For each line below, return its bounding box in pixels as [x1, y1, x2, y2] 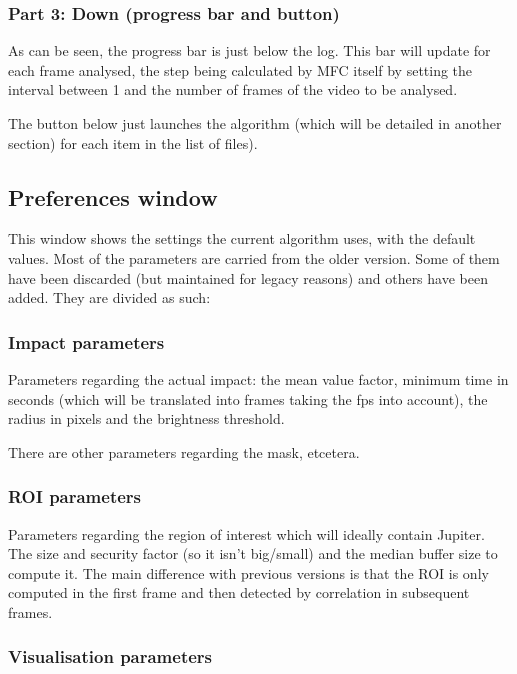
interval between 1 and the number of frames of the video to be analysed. [8, 79, 458, 100]
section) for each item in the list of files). [8, 132, 258, 153]
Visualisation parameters [8, 644, 213, 669]
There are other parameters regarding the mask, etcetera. [8, 441, 360, 462]
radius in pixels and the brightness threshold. [8, 408, 285, 429]
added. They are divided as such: [8, 287, 211, 308]
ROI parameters [8, 484, 142, 509]
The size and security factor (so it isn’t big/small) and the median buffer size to [8, 543, 498, 564]
